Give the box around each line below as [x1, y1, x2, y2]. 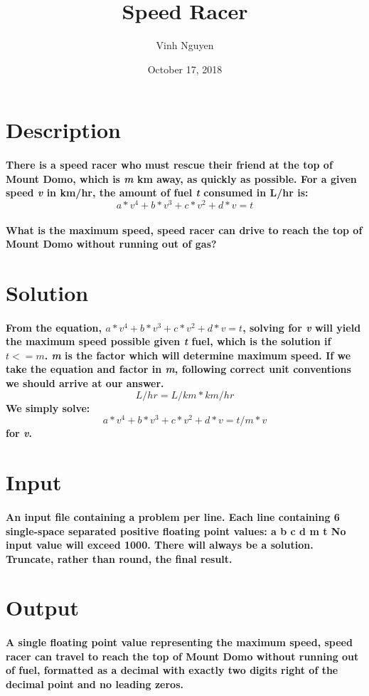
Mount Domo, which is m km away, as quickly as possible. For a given [6, 171, 357, 186]
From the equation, [6, 320, 102, 334]
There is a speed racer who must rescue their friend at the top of [6, 157, 333, 172]
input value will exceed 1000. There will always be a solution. [6, 537, 314, 552]
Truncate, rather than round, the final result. [6, 551, 232, 566]
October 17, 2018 [147, 61, 223, 76]
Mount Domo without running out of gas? [6, 236, 217, 251]
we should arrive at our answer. [6, 376, 164, 391]
